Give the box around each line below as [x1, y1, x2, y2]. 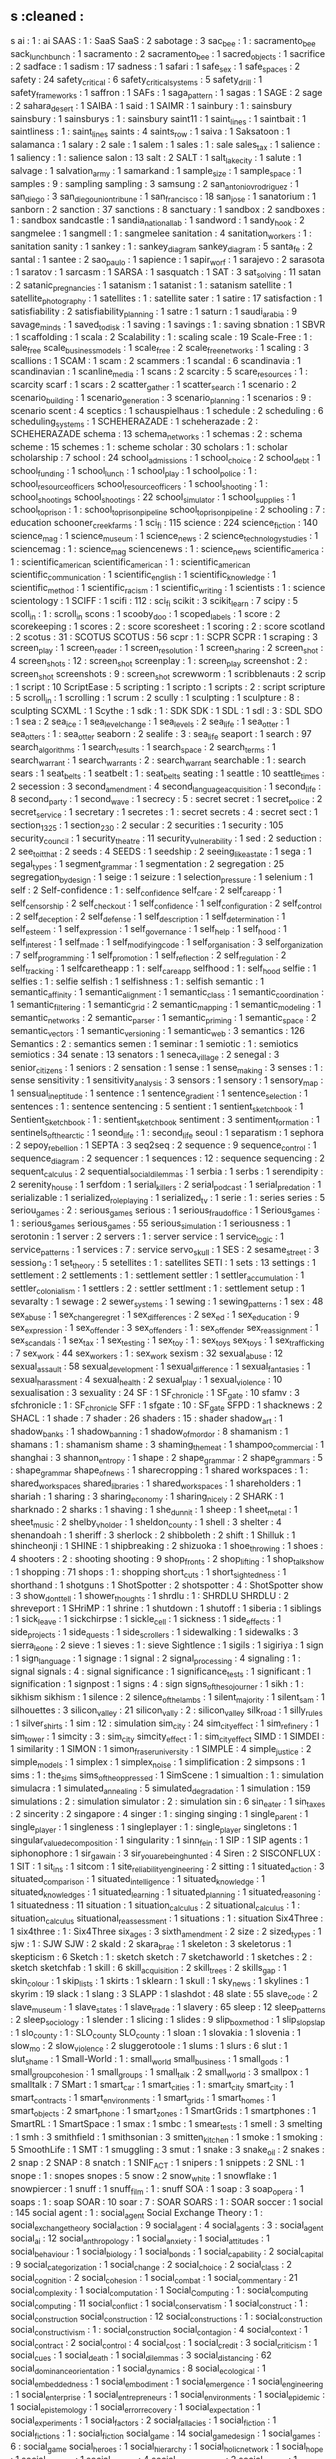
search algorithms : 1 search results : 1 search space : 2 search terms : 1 [10, 741, 277, 756]
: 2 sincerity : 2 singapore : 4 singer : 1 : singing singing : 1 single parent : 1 [10, 1808, 309, 1823]
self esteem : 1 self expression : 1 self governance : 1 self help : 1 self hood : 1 [10, 923, 287, 938]
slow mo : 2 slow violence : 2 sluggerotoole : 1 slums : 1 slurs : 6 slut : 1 [10, 2039, 288, 2054]
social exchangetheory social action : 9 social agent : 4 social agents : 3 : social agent [10, 2219, 324, 2234]
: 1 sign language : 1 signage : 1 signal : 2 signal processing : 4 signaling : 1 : [10, 1652, 302, 1666]
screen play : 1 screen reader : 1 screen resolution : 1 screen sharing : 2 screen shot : [10, 642, 324, 656]
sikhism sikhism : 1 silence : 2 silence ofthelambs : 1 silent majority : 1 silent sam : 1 [10, 1691, 325, 1706]
